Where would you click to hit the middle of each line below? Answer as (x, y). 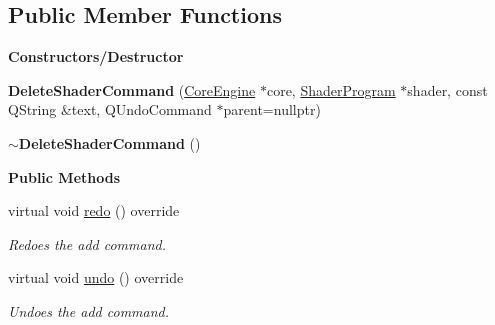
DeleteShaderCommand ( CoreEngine (132, 89)
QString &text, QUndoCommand (110, 109)
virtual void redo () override (94, 210)
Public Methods (64, 176)
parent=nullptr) (272, 109)
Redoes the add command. (87, 243)
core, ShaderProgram (331, 89)
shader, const (447, 89)
